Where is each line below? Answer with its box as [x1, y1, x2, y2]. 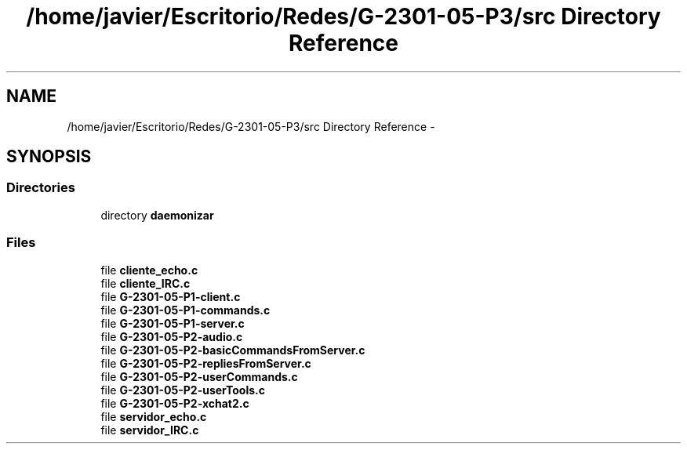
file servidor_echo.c [100, 409, 207, 423]
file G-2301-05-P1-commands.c [100, 303, 271, 317]
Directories [6, 180, 75, 196]
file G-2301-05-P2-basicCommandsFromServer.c [100, 343, 365, 357]
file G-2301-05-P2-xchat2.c [100, 396, 249, 410]
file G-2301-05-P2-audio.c [100, 329, 243, 343]
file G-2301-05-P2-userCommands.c [100, 369, 298, 383]
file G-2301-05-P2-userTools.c [100, 383, 266, 397]
